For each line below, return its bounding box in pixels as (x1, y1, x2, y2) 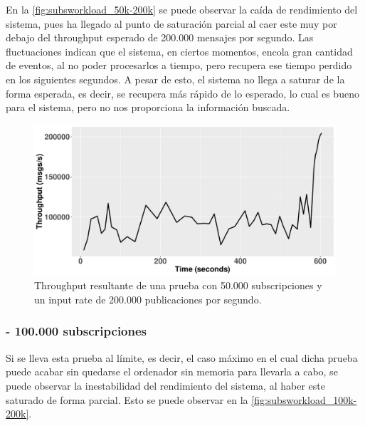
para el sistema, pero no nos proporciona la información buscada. (6, 100, 290, 115)
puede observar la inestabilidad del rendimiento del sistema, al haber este (6, 378, 325, 393)
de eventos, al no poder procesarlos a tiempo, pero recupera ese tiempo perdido (6, 58, 352, 73)
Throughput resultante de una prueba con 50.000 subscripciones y (34, 278, 322, 293)
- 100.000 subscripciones (6, 322, 147, 340)
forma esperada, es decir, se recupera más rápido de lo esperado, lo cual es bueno (6, 85, 359, 100)
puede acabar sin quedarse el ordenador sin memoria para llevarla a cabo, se (6, 364, 338, 379)
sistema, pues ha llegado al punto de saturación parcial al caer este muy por (6, 16, 337, 31)
